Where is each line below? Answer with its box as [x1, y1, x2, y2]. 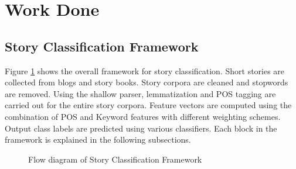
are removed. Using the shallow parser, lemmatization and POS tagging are [5, 87, 276, 99]
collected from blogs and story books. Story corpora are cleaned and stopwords [5, 76, 288, 88]
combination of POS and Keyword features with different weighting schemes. [5, 110, 281, 122]
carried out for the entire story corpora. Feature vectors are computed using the [5, 99, 292, 111]
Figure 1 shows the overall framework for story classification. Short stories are [5, 64, 285, 77]
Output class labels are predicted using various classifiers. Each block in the [5, 122, 277, 134]
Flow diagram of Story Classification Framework [28, 153, 202, 165]
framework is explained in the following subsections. [5, 133, 191, 146]
